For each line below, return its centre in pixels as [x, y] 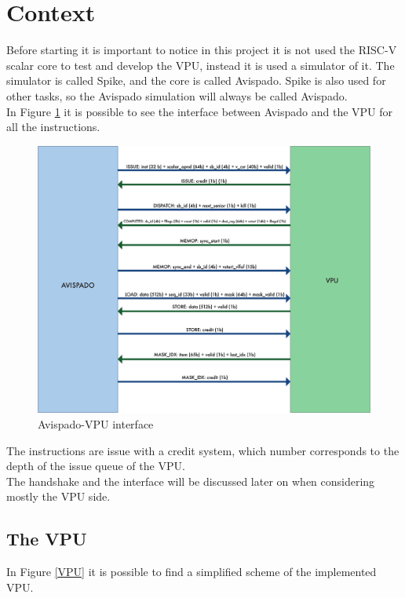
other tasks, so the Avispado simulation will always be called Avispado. [177, 95]
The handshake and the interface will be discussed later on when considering [191, 481]
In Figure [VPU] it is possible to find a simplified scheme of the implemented [192, 572]
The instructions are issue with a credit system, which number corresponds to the [203, 450]
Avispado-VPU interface [96, 424]
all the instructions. [53, 127]
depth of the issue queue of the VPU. [96, 466]
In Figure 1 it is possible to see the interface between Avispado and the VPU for [200, 111]
